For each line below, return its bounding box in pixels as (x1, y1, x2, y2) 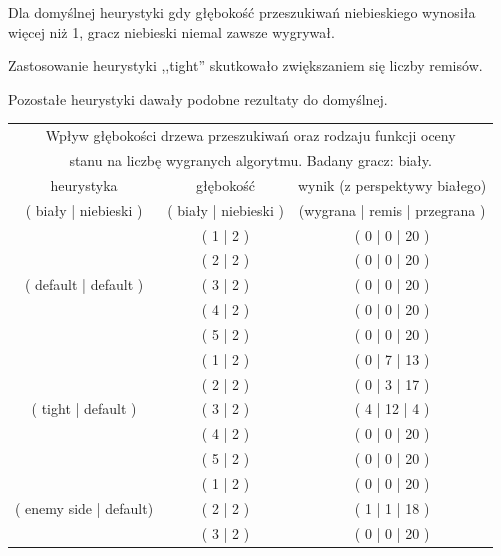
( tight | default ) (31, 398, 137, 419)
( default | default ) (24, 274, 144, 295)
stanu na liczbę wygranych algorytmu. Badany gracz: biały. (69, 149, 432, 170)
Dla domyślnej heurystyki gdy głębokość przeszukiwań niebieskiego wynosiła (8, 2, 476, 22)
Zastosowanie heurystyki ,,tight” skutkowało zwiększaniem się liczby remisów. (8, 55, 483, 76)
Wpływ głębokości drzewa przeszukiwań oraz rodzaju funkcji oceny (45, 125, 456, 146)
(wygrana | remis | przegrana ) (298, 199, 486, 220)
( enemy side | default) (15, 497, 154, 518)
